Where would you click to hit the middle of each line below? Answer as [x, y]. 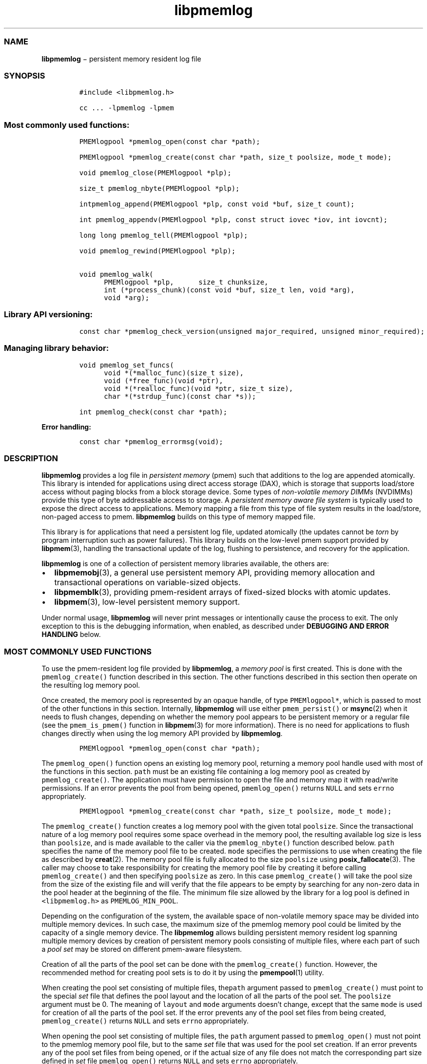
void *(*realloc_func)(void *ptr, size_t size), [199, 388]
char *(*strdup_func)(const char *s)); [180, 396]
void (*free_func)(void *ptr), [164, 380]
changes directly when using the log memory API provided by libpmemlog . [162, 733]
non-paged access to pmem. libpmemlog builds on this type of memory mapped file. [178, 517]
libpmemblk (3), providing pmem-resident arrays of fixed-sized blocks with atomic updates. [223, 592]
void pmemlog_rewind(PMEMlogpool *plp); [157, 251]
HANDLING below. [71, 634]
